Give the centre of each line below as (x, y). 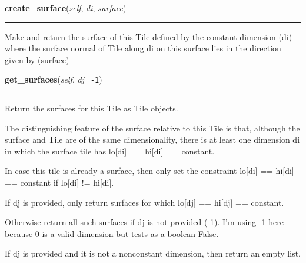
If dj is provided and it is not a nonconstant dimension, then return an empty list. (153, 253)
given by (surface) (37, 59)
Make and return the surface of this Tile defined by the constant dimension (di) (149, 36)
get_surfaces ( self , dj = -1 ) (54, 79)
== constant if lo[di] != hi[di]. (59, 182)
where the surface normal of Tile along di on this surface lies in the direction (143, 48)
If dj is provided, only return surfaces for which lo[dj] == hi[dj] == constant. (144, 202)
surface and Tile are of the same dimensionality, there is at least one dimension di (152, 139)
